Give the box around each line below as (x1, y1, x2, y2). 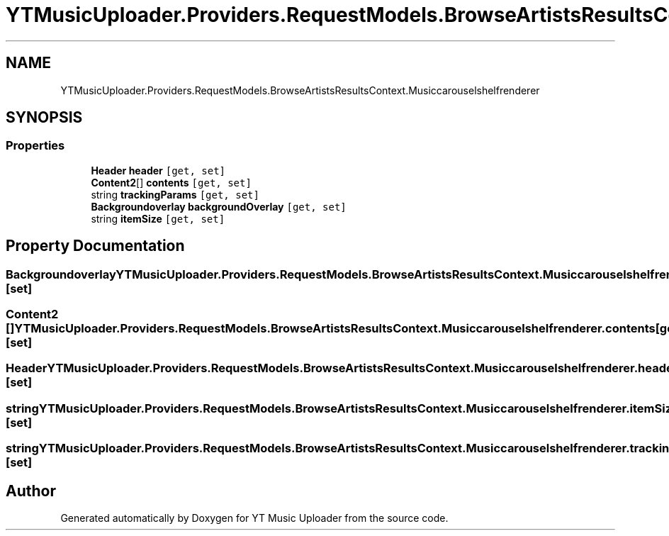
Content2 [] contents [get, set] (91, 176, 252, 189)
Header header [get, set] (91, 164, 226, 177)
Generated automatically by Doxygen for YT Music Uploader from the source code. (60, 512, 449, 524)
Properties (6, 138, 65, 153)
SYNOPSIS (6, 108, 83, 127)
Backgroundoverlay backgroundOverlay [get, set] (91, 200, 347, 213)
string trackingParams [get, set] (91, 188, 259, 201)
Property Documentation (6, 237, 185, 255)
